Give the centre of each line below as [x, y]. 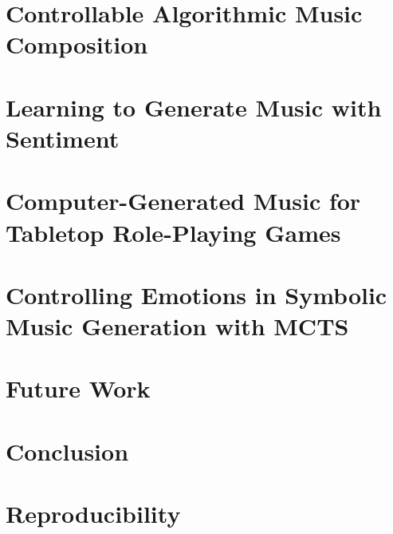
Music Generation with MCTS [177, 326]
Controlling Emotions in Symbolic [196, 294]
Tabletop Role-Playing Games [173, 232]
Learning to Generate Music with [194, 107]
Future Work [78, 388]
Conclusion [67, 451]
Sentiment [63, 138]
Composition [77, 44]
